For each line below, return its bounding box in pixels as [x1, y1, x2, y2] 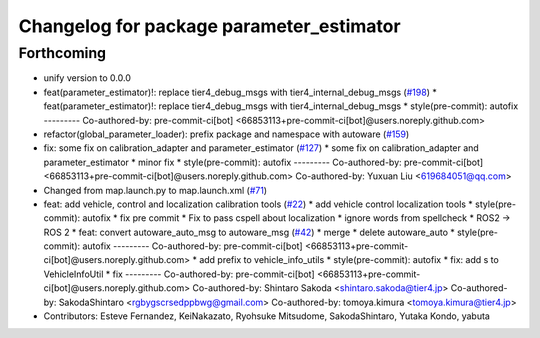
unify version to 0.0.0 [43, 72, 132, 84]
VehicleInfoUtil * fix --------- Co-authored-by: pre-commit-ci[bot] [43, 268, 315, 280]
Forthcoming [18, 44, 107, 62]
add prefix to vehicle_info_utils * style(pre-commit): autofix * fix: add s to [198, 254, 499, 266]
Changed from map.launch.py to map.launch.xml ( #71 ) [43, 184, 268, 196]
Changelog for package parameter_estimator [18, 15, 401, 37]
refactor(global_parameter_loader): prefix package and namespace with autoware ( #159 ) [43, 128, 410, 140]
